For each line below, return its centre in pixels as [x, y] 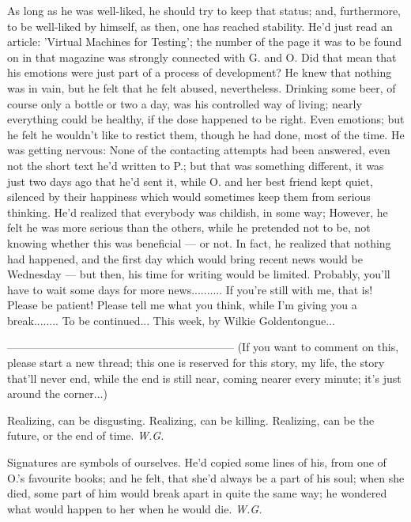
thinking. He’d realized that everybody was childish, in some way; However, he [198, 212]
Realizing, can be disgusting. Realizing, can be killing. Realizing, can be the [191, 420]
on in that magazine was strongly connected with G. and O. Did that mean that [202, 57]
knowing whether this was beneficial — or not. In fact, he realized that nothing [199, 242]
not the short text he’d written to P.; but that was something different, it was [196, 165]
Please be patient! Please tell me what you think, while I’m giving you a [182, 305]
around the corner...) [57, 393]
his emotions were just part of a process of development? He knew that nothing [200, 72]
